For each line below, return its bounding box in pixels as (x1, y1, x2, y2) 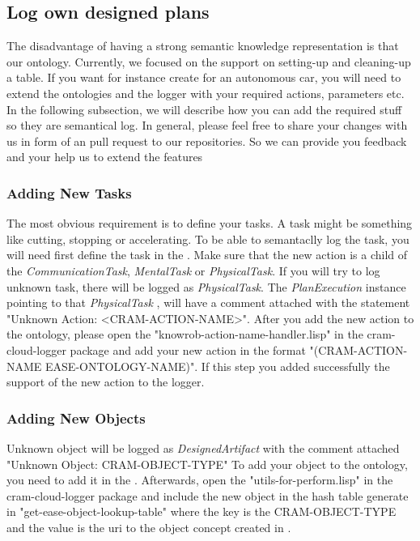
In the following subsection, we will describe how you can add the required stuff (6, 100, 402, 117)
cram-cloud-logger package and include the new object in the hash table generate (6, 487, 409, 504)
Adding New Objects (6, 407, 146, 428)
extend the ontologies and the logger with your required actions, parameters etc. (6, 84, 405, 101)
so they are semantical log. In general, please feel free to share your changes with (6, 117, 408, 134)
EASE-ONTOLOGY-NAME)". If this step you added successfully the (45, 357, 390, 374)
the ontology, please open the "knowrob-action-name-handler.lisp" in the (6, 326, 363, 343)
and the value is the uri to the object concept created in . (6, 518, 291, 535)
